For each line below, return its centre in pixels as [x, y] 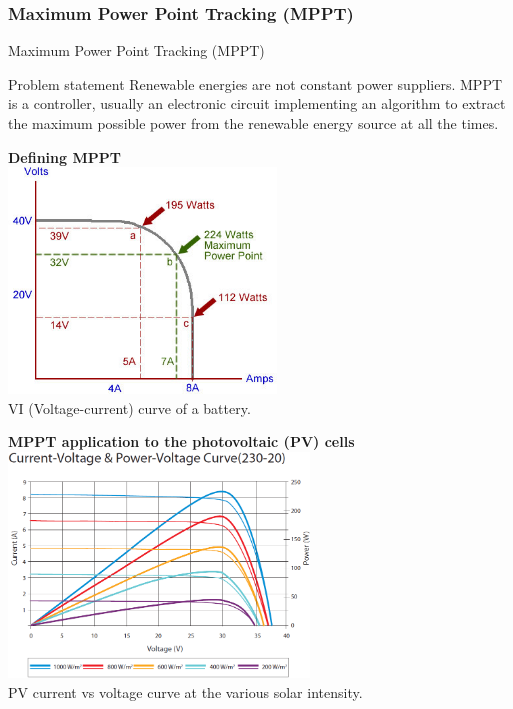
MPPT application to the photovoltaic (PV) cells [181, 441]
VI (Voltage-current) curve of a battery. [129, 407]
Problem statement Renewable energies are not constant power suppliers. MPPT [255, 83]
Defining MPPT [64, 156]
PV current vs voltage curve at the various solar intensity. [185, 692]
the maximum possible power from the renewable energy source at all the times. [253, 123]
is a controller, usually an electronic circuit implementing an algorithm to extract [257, 103]
